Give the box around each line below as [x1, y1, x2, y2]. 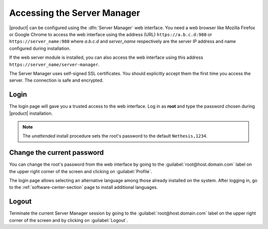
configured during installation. [9, 45, 71, 51]
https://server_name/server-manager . [9, 61, 100, 67]
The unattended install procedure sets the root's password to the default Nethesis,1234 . [22, 133, 208, 139]
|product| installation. [9, 110, 53, 116]
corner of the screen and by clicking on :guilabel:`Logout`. [9, 217, 128, 223]
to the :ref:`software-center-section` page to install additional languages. [9, 184, 158, 190]
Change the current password [9, 148, 104, 157]
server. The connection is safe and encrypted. [9, 77, 104, 84]
